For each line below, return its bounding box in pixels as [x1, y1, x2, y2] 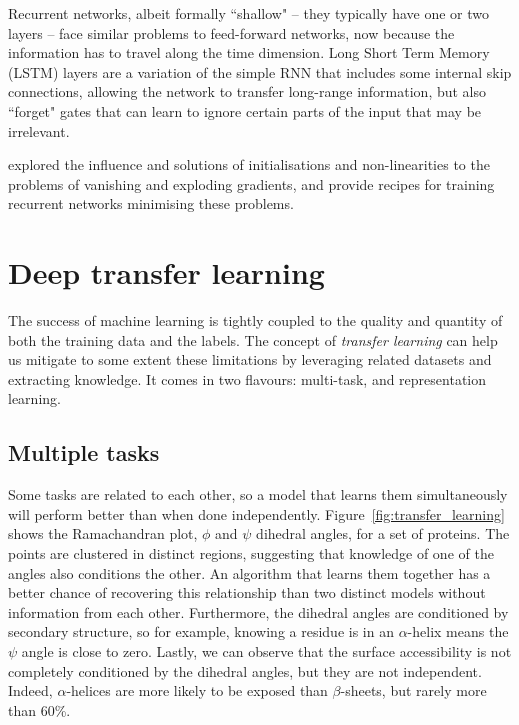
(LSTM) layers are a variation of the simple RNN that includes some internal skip [8, 61, 512, 82]
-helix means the [407, 621, 509, 642]
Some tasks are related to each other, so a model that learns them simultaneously [8, 484, 508, 505]
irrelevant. [8, 120, 70, 141]
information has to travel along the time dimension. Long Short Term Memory [8, 42, 490, 63]
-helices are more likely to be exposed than [66, 680, 328, 701]
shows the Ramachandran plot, [8, 523, 198, 544]
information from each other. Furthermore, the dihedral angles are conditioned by [8, 601, 509, 622]
